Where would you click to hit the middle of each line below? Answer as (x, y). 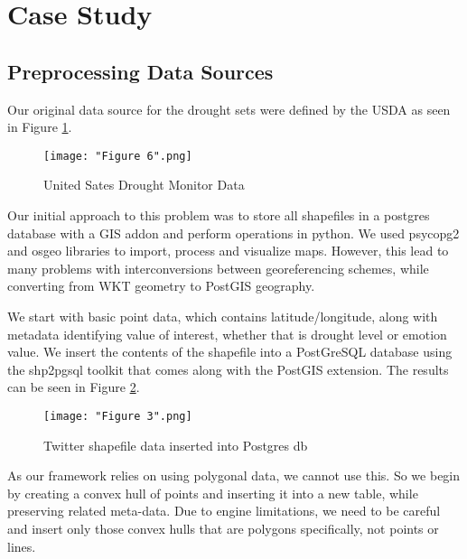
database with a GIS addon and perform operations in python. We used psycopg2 (233, 233)
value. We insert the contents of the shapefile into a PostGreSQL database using (230, 352)
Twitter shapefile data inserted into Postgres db (176, 445)
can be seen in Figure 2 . (74, 387)
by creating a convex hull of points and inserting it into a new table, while (213, 493)
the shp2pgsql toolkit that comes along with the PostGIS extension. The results (228, 369)
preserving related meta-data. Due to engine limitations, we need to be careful (224, 511)
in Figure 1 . (40, 127)
